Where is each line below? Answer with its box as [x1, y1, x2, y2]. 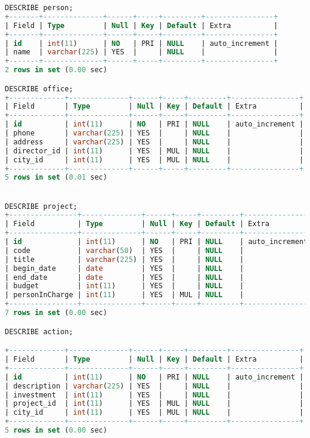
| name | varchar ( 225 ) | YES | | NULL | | [5, 48, 278, 57]
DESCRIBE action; [5, 327, 73, 336]
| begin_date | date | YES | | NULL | [5, 264, 244, 273]
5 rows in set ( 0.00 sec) [5, 426, 107, 435]
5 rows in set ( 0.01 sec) [5, 173, 107, 182]
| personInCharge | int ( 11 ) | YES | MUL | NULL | [5, 291, 244, 300]
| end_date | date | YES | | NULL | [5, 273, 244, 282]
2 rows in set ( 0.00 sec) [5, 66, 107, 75]
